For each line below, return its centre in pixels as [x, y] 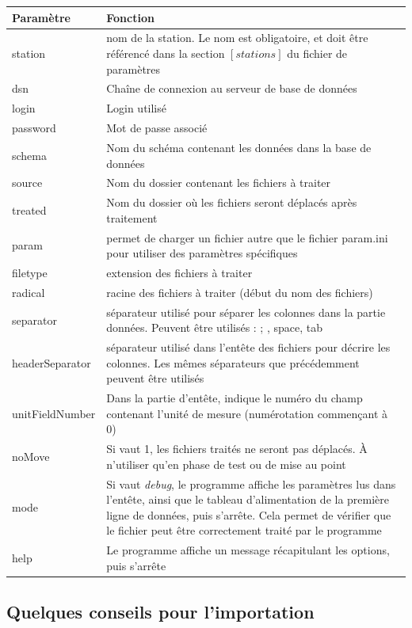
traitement [132, 217]
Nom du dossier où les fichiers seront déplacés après [232, 202]
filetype [30, 273]
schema [30, 155]
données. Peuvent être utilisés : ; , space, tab [214, 327]
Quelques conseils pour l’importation [160, 612]
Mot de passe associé [157, 128]
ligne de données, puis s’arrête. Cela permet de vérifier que [249, 514]
